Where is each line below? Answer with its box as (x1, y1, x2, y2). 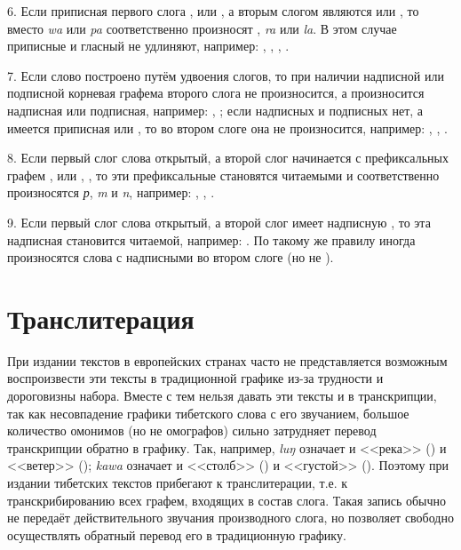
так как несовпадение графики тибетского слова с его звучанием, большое (7, 403, 409, 422)
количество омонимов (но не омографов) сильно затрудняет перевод (7, 421, 377, 440)
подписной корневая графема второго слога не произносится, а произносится (7, 84, 425, 102)
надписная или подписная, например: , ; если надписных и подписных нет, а (7, 100, 424, 119)
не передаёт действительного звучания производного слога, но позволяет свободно (7, 508, 454, 527)
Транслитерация (7, 299, 195, 336)
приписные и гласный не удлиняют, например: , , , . (7, 36, 290, 55)
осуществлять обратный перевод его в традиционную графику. (7, 525, 346, 544)
